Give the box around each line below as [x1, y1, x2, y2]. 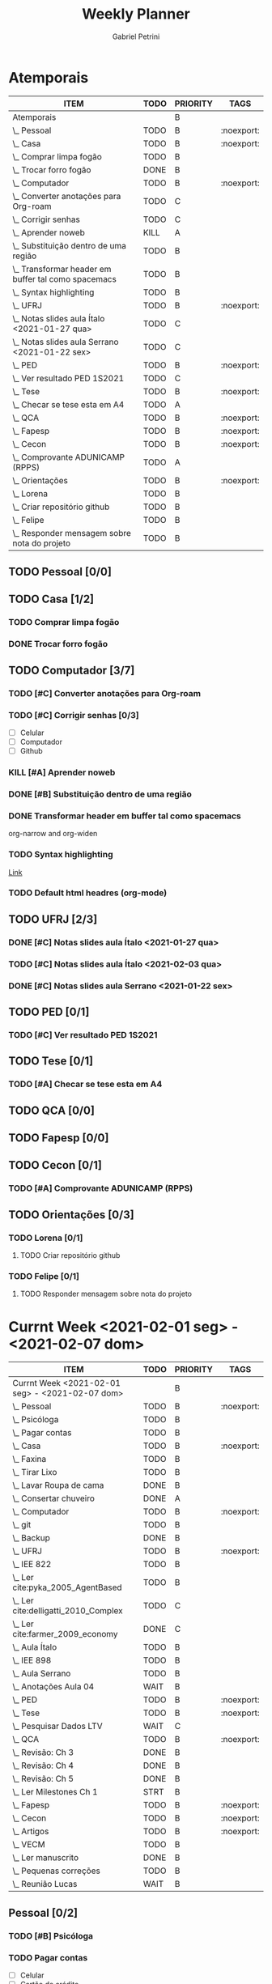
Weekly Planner [82, 5, 190, 23]
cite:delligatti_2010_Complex [12, 1605, 123, 1617]
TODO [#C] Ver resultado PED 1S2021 [8, 1029, 158, 1040]
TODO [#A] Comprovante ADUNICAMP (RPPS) [8, 1183, 193, 1194]
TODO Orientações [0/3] [8, 1208, 135, 1221]
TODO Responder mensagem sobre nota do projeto [19, 1289, 193, 1299]
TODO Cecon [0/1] [8, 1158, 103, 1172]
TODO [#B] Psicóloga [8, 1930, 94, 1941]
